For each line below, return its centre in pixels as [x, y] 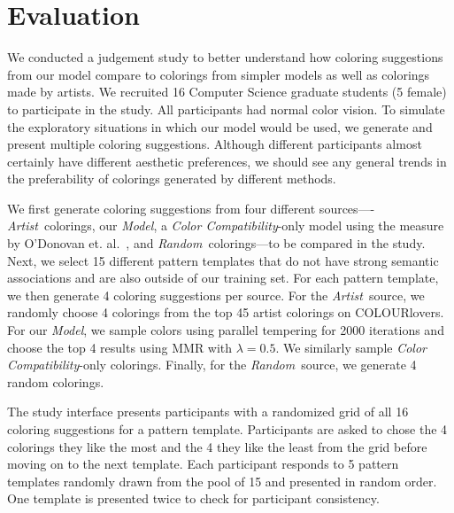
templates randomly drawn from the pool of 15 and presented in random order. [222, 481]
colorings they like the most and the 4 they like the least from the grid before [217, 446]
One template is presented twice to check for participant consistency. [193, 498]
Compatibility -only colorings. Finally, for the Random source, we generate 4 [212, 365]
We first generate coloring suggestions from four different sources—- [191, 208]
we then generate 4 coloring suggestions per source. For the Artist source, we [216, 295]
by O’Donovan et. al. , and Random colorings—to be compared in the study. [216, 243]
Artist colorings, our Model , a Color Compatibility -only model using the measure [226, 225]
